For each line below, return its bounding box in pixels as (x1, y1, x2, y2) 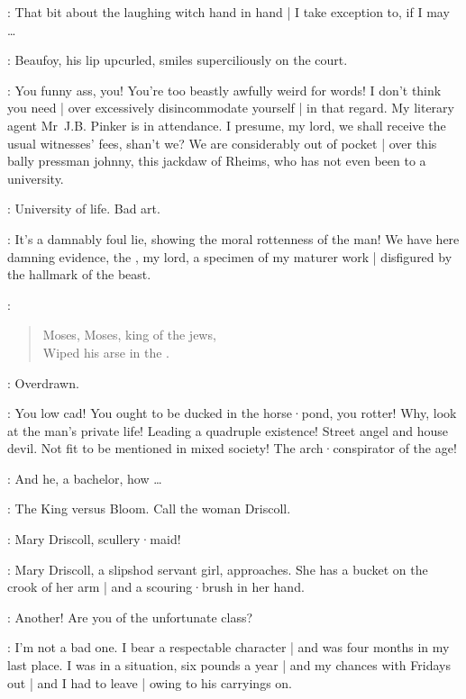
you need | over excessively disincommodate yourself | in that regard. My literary (7, 98, 454, 117)
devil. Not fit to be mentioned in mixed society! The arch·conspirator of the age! (7, 439, 457, 458)
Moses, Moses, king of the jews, (42, 325, 216, 344)
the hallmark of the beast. (7, 265, 151, 284)
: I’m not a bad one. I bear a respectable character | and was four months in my (7, 638, 450, 657)
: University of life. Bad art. (7, 199, 160, 218)
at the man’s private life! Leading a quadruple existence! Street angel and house (7, 421, 448, 440)
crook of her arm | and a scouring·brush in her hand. (7, 577, 305, 596)
